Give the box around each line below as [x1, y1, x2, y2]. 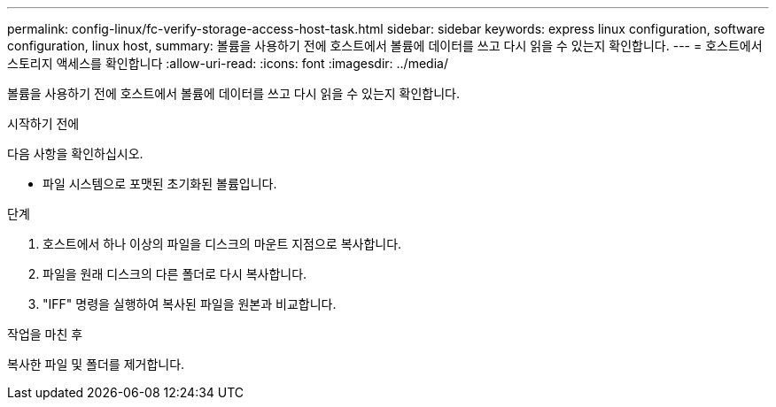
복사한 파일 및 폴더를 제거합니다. [7, 357, 185, 372]
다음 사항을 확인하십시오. [7, 146, 144, 161]
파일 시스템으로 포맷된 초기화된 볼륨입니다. [43, 176, 277, 191]
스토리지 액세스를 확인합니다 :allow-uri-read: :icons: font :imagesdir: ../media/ [7, 56, 448, 71]
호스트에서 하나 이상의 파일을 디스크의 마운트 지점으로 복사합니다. [43, 236, 402, 251]
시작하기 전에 [7, 116, 80, 131]
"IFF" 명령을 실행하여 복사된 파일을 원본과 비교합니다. [43, 296, 337, 311]
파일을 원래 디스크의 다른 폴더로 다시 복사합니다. [43, 266, 307, 281]
